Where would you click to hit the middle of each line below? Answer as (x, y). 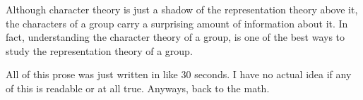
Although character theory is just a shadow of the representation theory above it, (182, 9)
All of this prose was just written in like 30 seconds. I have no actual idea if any (179, 74)
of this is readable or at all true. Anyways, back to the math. (138, 88)
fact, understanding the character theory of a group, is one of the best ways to (175, 37)
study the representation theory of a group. (99, 50)
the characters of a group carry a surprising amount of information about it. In (177, 23)
